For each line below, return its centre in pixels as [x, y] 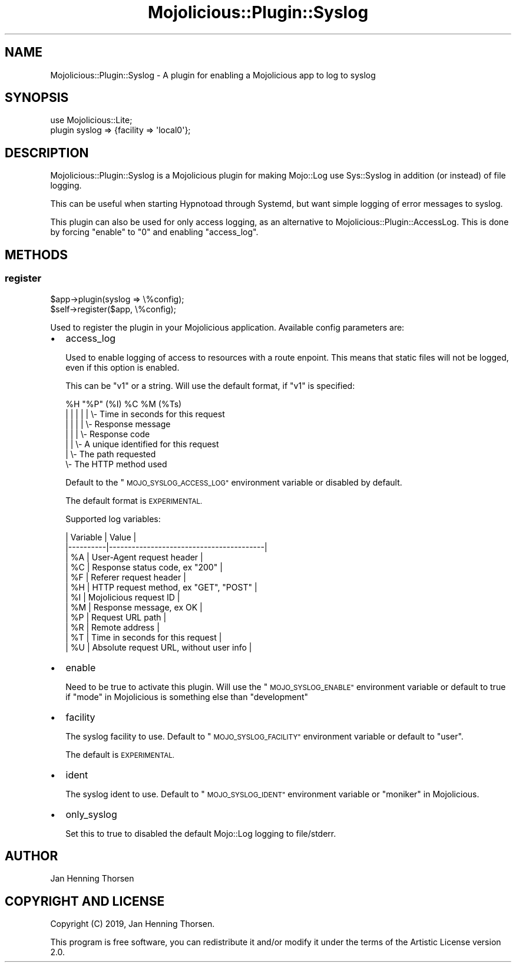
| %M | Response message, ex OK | [134, 607]
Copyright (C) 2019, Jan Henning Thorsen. [133, 924]
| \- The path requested [111, 454]
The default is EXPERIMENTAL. [120, 754]
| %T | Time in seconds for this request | [144, 637]
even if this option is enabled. [123, 367]
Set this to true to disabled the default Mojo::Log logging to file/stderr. [201, 833]
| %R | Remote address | [113, 627]
